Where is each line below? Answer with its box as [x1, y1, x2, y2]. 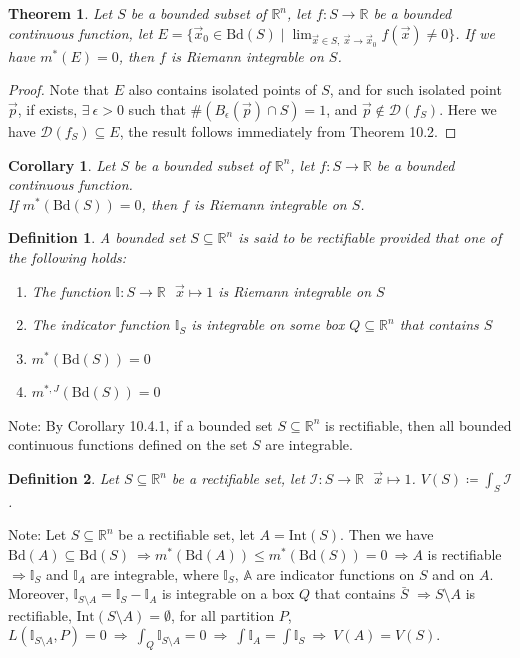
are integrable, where [90, 563, 219, 584]
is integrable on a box [161, 583, 295, 604]
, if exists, [17, 98, 78, 119]
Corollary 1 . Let [8, 154, 116, 175]
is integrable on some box [191, 314, 345, 335]
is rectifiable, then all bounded [325, 414, 512, 435]
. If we [455, 22, 496, 43]
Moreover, [8, 583, 69, 604]
